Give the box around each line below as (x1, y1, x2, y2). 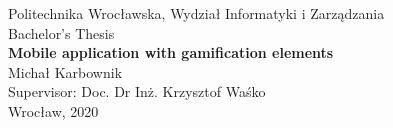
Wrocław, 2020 (8, 100, 99, 121)
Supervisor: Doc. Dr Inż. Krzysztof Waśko (8, 81, 266, 102)
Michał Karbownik (8, 61, 123, 82)
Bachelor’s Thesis (8, 22, 115, 43)
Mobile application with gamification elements (8, 42, 334, 63)
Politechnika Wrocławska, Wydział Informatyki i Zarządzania (8, 3, 385, 23)
